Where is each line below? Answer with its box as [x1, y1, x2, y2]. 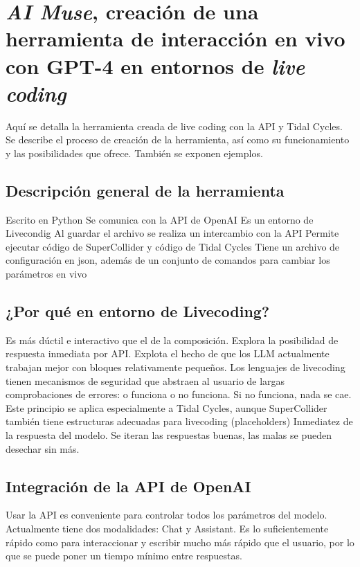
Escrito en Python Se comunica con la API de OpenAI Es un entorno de [6, 212, 314, 226]
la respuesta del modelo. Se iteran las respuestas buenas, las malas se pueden [6, 428, 332, 442]
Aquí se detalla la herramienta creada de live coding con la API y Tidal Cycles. [6, 118, 343, 133]
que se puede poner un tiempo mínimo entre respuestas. [6, 548, 242, 563]
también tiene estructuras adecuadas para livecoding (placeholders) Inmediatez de [6, 414, 353, 429]
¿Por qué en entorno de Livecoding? [6, 300, 270, 322]
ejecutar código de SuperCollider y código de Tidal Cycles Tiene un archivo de [6, 239, 340, 253]
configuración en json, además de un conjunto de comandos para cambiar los [6, 253, 330, 267]
